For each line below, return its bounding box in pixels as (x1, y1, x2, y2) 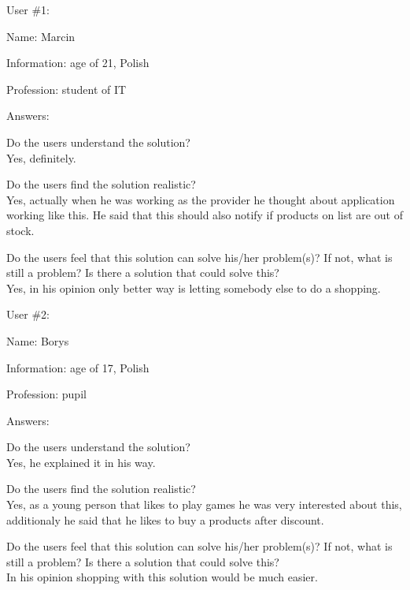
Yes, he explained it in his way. (6, 454, 156, 470)
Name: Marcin (6, 28, 76, 44)
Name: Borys (6, 332, 69, 349)
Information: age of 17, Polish (6, 359, 150, 375)
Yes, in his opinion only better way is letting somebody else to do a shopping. (6, 279, 381, 296)
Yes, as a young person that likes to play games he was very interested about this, (6, 496, 402, 513)
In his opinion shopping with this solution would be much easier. (6, 569, 318, 585)
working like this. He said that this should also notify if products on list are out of (6, 207, 403, 223)
